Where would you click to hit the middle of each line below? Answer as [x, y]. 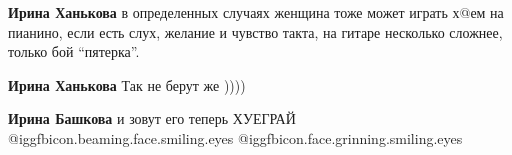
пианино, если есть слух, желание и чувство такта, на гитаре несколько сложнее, [255, 31]
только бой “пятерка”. [74, 51]
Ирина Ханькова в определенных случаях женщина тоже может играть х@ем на [256, 12]
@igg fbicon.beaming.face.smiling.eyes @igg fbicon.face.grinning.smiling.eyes [235, 137]
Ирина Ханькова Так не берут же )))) [127, 84]
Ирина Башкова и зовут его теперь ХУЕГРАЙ [152, 118]
